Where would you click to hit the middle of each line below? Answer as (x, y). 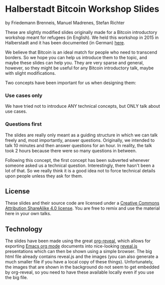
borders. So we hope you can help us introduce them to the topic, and (76, 57)
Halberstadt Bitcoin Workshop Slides (82, 9)
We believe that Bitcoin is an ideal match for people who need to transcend (81, 52)
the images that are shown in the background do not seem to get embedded (82, 267)
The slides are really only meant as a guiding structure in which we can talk (82, 135)
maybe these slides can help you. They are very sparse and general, (75, 63)
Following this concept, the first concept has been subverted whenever (77, 160)
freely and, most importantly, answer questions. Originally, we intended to (80, 140)
